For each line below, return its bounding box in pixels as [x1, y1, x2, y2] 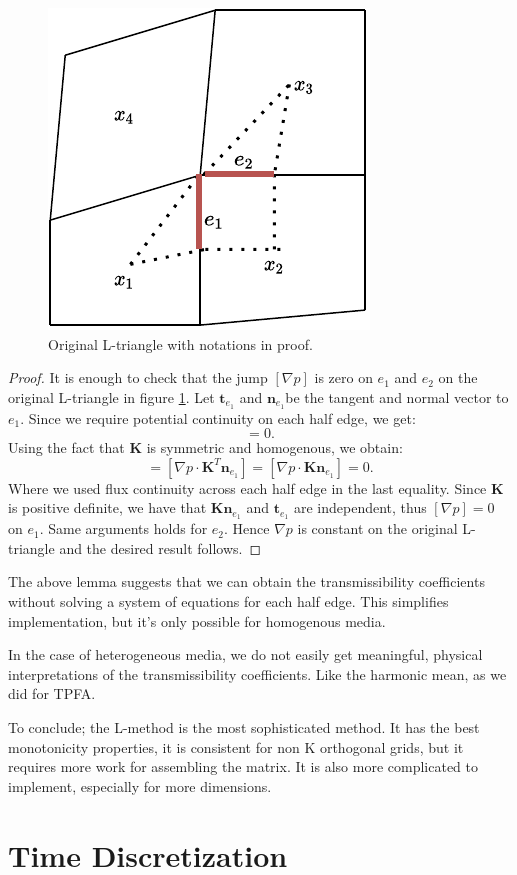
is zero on [314, 367, 373, 388]
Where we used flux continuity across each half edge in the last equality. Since [8, 477, 487, 498]
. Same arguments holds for [39, 518, 208, 539]
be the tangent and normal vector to [285, 386, 509, 407]
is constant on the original [297, 518, 458, 539]
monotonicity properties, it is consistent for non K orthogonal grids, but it [8, 736, 464, 757]
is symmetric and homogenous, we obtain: [146, 437, 403, 458]
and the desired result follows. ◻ [59, 537, 262, 558]
